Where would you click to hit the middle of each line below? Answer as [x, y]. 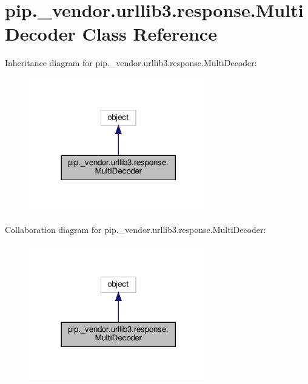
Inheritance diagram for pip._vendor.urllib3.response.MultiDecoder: [131, 63]
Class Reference [149, 34]
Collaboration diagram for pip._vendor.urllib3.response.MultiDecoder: [136, 229]
